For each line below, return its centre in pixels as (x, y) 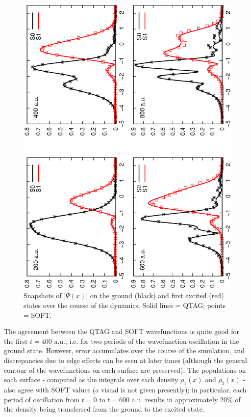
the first (16, 341)
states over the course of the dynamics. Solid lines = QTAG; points (125, 305)
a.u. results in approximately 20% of (186, 399)
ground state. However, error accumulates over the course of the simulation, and (124, 350)
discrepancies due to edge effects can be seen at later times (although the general (125, 360)
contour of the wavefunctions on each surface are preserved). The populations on (125, 370)
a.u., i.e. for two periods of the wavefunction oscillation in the (147, 341)
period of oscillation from (42, 399)
